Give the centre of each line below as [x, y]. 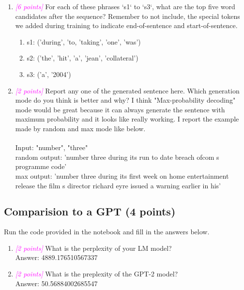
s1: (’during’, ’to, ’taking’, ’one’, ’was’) [84, 41]
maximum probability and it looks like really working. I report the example [127, 119]
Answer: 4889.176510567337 [56, 257]
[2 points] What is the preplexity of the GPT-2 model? [97, 274]
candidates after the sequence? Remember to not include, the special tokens [128, 16]
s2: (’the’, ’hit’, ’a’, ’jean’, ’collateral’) [83, 58]
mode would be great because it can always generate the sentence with [120, 109]
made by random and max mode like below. [80, 128]
